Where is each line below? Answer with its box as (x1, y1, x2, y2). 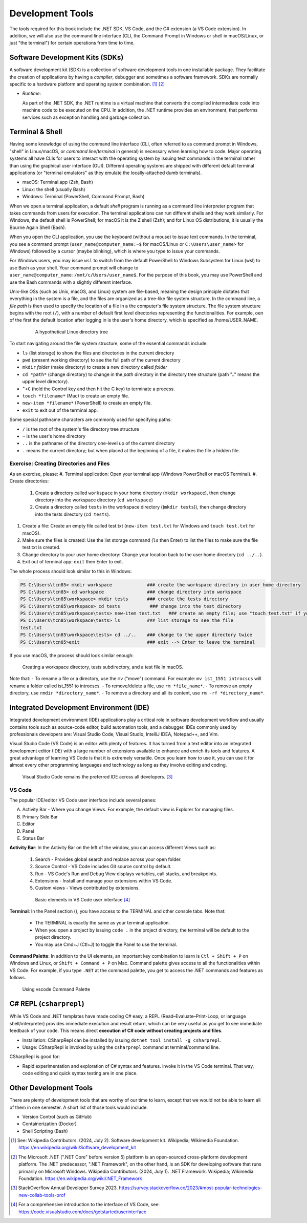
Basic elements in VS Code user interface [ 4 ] (35, 896, 130, 902)
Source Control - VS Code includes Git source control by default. (35, 863, 172, 870)
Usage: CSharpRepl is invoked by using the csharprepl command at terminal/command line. (22, 1044, 220, 1050)
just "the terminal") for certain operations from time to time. (9, 40, 135, 46)
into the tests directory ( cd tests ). (35, 511, 111, 517)
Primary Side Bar (22, 813, 58, 819)
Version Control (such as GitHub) (22, 1113, 92, 1120)
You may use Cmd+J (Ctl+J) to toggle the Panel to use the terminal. (35, 941, 178, 947)
